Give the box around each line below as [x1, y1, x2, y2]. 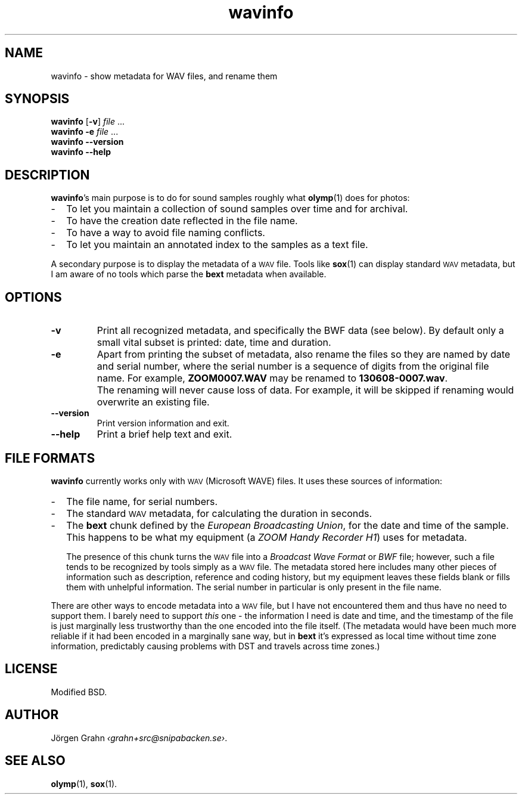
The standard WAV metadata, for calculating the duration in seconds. [66, 507, 372, 519]
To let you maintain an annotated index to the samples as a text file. [66, 239, 368, 251]
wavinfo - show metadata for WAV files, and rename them [51, 70, 278, 81]
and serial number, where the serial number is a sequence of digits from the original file [97, 360, 489, 373]
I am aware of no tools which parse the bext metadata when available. [51, 269, 327, 280]
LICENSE [5, 661, 58, 677]
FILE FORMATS [5, 450, 95, 466]
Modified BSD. [51, 686, 107, 697]
